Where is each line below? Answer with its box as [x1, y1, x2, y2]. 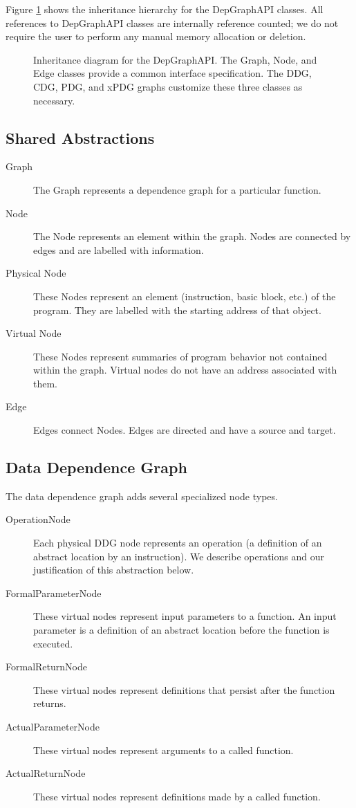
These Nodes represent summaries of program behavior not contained [33, 349, 328, 363]
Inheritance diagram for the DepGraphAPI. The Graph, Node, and [33, 52, 317, 66]
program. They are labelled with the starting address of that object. [33, 302, 321, 317]
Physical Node [6, 266, 66, 280]
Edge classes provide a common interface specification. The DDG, [33, 66, 312, 80]
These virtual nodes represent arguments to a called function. [33, 742, 294, 757]
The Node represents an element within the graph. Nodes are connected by [33, 229, 351, 244]
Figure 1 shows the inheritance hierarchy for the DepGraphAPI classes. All [6, 2, 324, 16]
